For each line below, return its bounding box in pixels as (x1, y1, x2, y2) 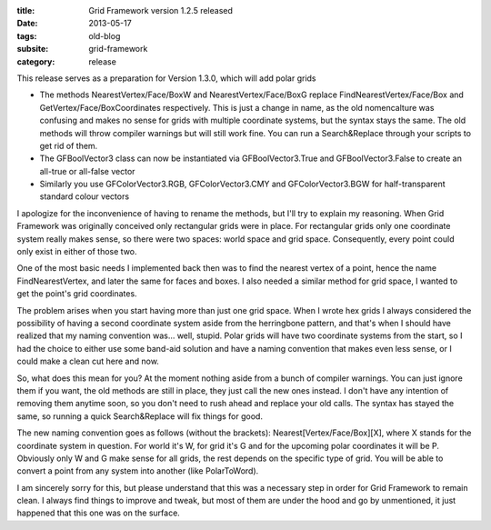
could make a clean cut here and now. (16, 355, 159, 367)
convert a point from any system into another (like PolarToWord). (16, 465, 259, 476)
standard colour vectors (39, 191, 130, 202)
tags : (16, 30, 37, 41)
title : (16, 5, 35, 15)
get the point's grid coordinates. (16, 288, 137, 299)
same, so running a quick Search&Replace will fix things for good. (16, 410, 264, 422)
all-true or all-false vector (39, 165, 135, 176)
